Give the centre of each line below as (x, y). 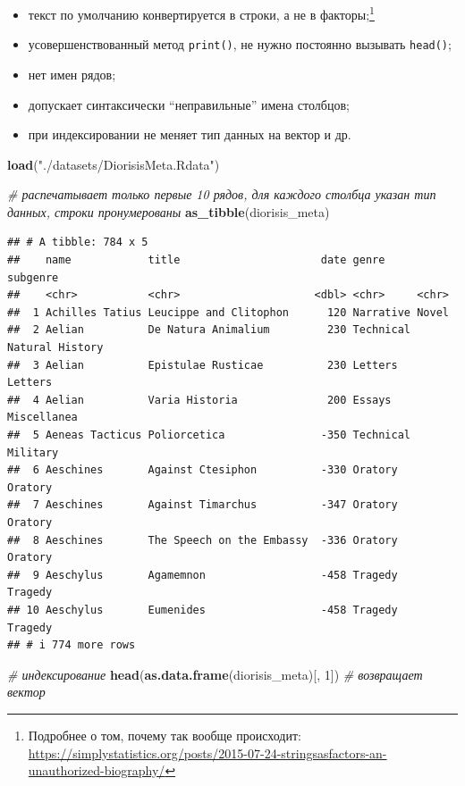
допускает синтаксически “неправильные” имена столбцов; (189, 104)
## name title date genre (196, 260)
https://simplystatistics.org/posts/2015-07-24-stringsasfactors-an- (207, 753)
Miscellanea (42, 418)
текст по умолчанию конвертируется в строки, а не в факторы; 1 (201, 13)
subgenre (33, 277)
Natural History (55, 348)
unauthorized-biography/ (97, 770)
